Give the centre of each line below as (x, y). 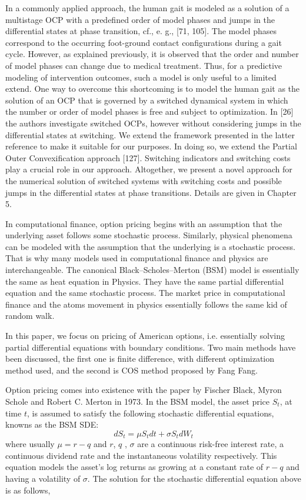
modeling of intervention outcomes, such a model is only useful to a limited (141, 77)
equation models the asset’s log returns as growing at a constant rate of (134, 467)
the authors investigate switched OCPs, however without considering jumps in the (153, 123)
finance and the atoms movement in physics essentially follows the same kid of (146, 304)
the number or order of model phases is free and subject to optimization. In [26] (149, 111)
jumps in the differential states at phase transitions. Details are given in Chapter (151, 192)
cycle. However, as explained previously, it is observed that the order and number (152, 54)
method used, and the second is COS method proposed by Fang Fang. (132, 370)
